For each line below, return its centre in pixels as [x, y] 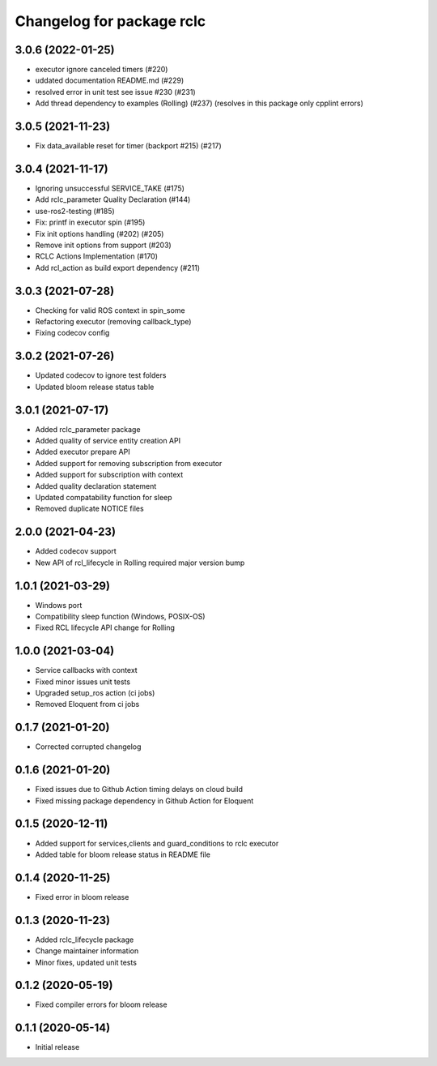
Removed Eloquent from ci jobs [87, 704]
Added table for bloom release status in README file [123, 854]
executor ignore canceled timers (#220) [102, 70]
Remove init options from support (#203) [103, 245]
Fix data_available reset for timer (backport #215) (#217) [128, 146]
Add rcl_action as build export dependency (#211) [118, 268]
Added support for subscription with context [109, 475]
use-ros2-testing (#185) [75, 211]
